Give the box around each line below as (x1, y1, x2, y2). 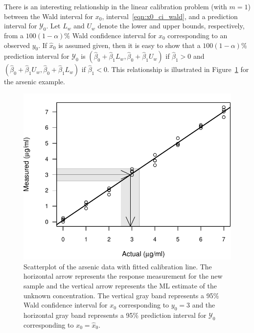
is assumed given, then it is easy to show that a (58, 40, 201, 50)
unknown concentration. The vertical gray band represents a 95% (23, 290, 219, 300)
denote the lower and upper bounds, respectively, (97, 21, 245, 31)
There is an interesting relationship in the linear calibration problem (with (4, 1, 227, 11)
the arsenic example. (4, 76, 65, 87)
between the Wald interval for (4, 11, 93, 21)
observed (4, 40, 30, 50)
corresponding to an (167, 30, 228, 40)
